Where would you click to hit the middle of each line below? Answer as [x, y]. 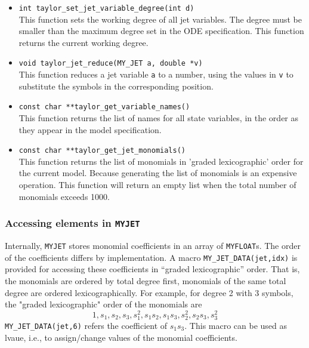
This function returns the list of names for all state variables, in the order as [159, 118]
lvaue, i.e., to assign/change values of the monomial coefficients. [121, 337]
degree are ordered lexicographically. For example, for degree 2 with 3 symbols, [149, 292]
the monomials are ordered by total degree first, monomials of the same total [146, 280]
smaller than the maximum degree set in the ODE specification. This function [161, 31]
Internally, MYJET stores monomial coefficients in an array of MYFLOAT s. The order [153, 245]
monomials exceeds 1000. [64, 196]
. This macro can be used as [236, 325]
